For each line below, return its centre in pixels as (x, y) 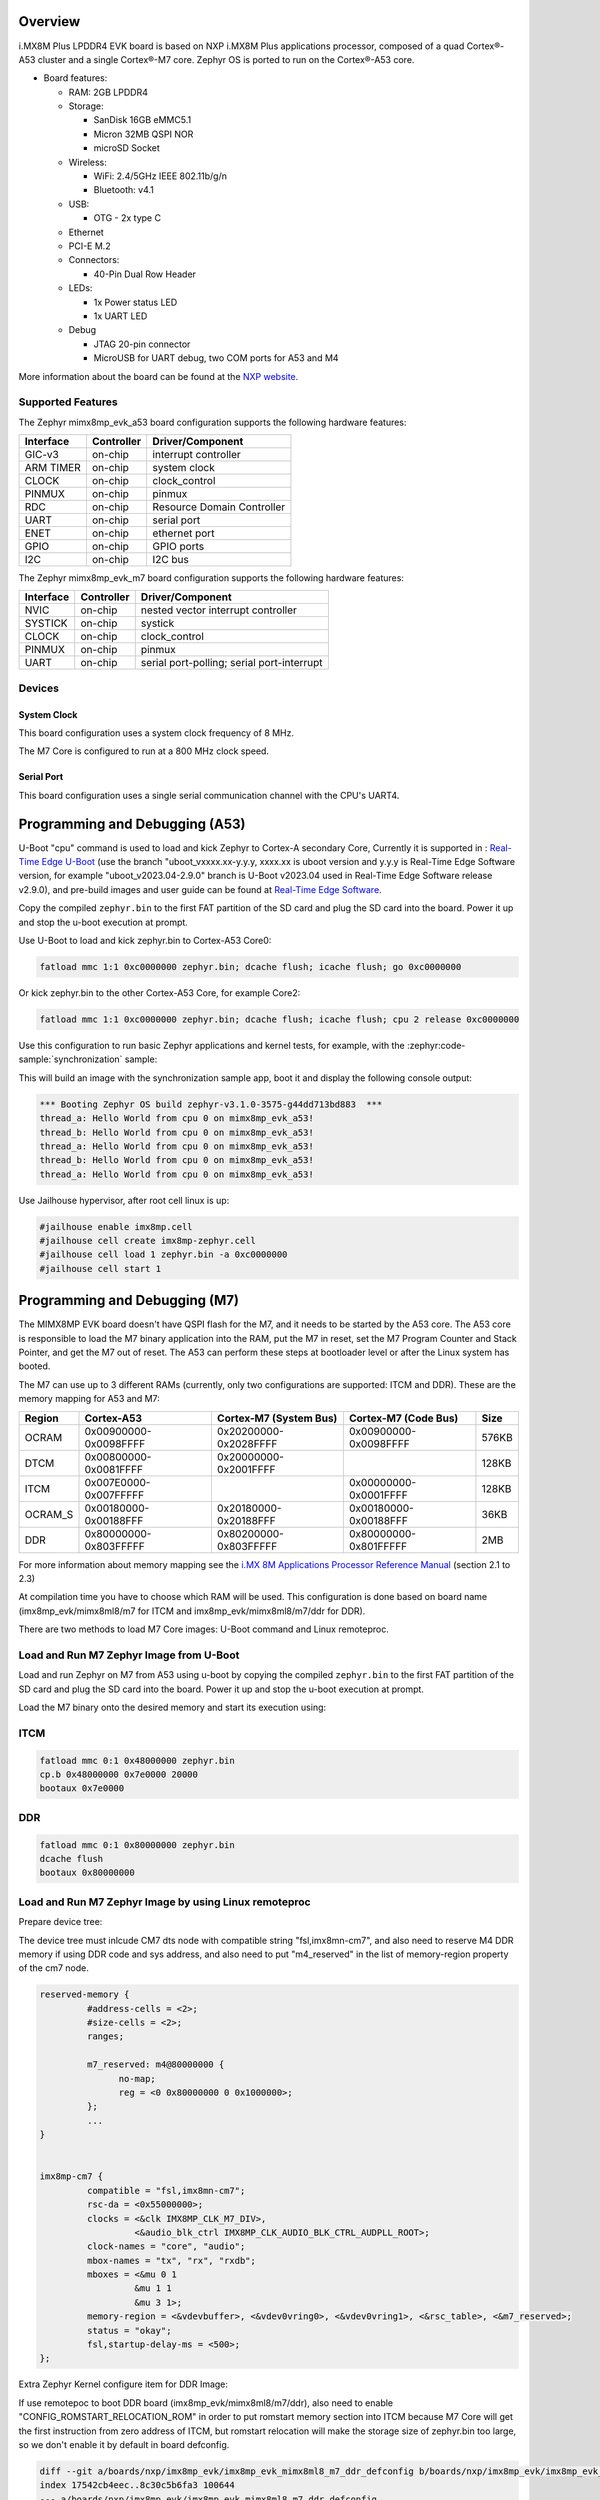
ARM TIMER (53, 468)
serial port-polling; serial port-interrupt (232, 663)
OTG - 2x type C (127, 218)
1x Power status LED (135, 302)
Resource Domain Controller (219, 507)
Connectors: (94, 260)
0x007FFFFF (114, 1495)
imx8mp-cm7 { (71, 2176)
